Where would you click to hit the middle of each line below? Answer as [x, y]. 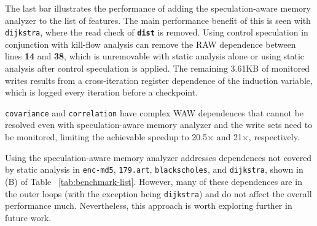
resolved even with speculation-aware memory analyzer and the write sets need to [159, 125]
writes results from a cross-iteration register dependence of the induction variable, [159, 80]
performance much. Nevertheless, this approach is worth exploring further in [149, 205]
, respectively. [274, 137]
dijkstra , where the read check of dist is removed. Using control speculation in [157, 32]
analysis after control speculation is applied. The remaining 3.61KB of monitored [158, 68]
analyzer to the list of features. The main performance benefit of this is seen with [158, 20]
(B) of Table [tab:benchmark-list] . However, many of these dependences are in [154, 181]
